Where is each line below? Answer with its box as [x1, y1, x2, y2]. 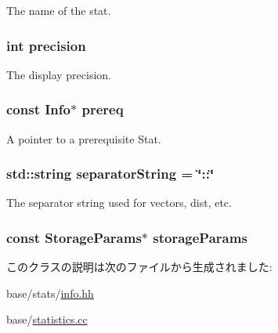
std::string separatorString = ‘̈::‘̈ [6, 164, 215, 183]
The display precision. [6, 66, 111, 82]
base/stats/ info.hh [6, 284, 94, 301]
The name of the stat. [6, 2, 111, 18]
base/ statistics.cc [6, 311, 88, 328]
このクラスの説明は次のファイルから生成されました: [6, 259, 273, 275]
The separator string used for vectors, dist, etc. [6, 194, 232, 211]
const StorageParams [6, 227, 142, 247]
